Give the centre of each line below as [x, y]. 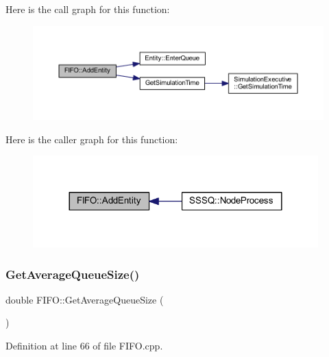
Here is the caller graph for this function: [92, 139]
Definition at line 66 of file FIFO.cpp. [84, 346]
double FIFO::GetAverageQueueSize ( [85, 299]
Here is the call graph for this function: [88, 9]
